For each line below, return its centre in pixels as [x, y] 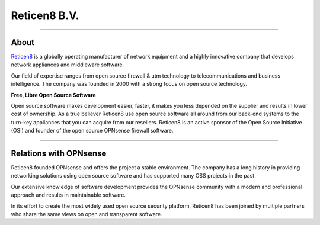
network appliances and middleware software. [68, 65]
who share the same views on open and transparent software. [87, 214]
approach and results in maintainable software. [68, 195]
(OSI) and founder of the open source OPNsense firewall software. [92, 131]
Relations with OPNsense [59, 153]
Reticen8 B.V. [45, 15]
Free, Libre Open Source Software [53, 95]
